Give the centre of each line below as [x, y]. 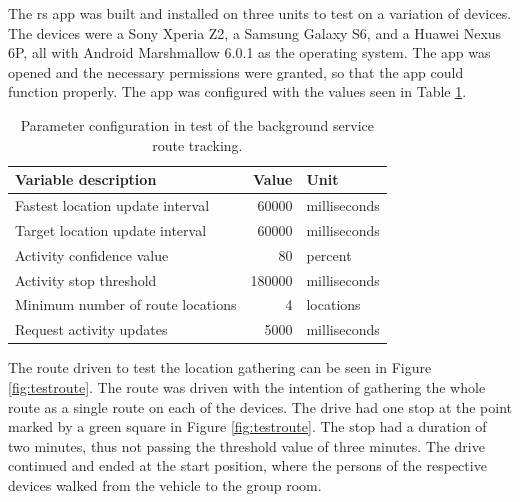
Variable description [86, 179]
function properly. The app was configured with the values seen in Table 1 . [237, 91]
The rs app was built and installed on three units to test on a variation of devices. [260, 13]
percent [329, 254]
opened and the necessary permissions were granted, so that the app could [236, 71]
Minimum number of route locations [126, 304]
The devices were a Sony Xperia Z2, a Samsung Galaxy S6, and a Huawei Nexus [255, 32]
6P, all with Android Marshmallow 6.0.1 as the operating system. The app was [249, 52]
